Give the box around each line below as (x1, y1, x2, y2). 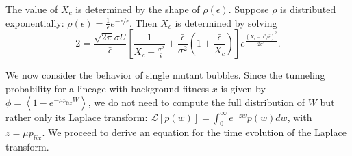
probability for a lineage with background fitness (5, 81, 210, 96)
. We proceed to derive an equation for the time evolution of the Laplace (42, 125, 347, 140)
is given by (221, 81, 266, 96)
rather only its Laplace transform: (5, 109, 148, 124)
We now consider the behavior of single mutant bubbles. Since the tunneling (5, 68, 325, 82)
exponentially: (5, 15, 64, 29)
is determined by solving (175, 15, 277, 29)
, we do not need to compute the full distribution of (88, 94, 305, 109)
